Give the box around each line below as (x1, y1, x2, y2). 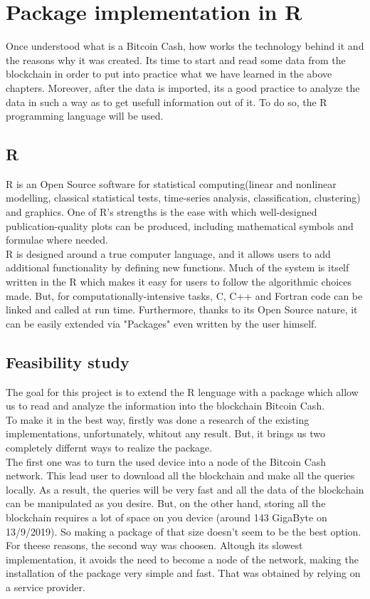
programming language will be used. (6, 108, 164, 123)
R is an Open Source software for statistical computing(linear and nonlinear (6, 176, 337, 191)
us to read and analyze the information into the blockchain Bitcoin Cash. (6, 398, 325, 413)
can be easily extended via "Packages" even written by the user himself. (6, 316, 317, 330)
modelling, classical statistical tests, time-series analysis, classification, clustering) (6, 190, 361, 205)
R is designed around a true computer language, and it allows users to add (6, 246, 331, 261)
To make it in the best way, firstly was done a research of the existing (6, 412, 310, 427)
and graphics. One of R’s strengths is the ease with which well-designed (6, 204, 317, 219)
